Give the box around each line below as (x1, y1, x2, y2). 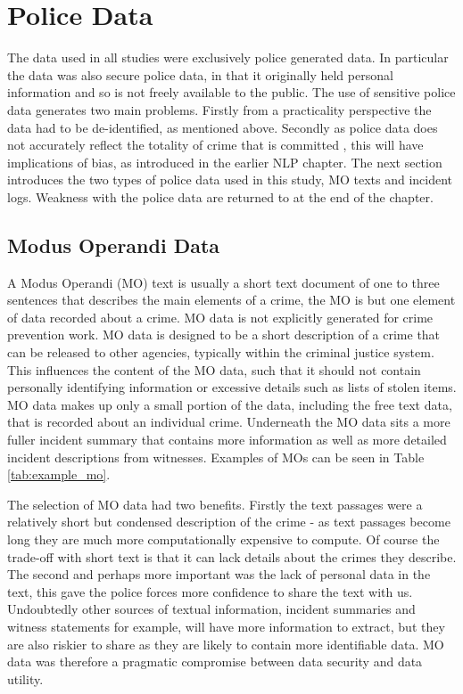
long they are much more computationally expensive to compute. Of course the (7, 529, 440, 548)
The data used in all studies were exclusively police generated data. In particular (7, 48, 449, 67)
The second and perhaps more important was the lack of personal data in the (7, 565, 431, 584)
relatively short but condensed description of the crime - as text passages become (7, 512, 451, 531)
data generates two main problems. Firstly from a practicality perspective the (7, 100, 432, 118)
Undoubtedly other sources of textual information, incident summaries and (7, 600, 416, 618)
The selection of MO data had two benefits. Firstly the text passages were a (7, 494, 423, 513)
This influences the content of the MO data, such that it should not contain (7, 360, 421, 379)
